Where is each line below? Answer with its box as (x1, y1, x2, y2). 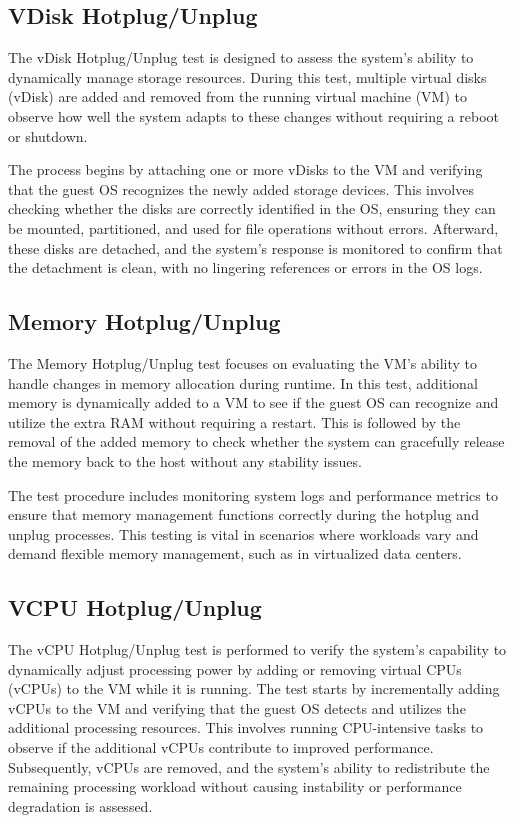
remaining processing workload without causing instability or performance (8, 776, 462, 797)
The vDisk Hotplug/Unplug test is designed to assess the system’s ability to (8, 47, 474, 68)
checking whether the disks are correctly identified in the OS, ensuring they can (8, 198, 496, 219)
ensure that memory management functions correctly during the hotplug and (8, 504, 479, 525)
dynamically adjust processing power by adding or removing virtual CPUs (8, 658, 462, 679)
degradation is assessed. (8, 795, 153, 816)
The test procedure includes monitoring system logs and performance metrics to (8, 484, 498, 505)
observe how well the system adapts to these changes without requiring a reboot (8, 105, 499, 126)
